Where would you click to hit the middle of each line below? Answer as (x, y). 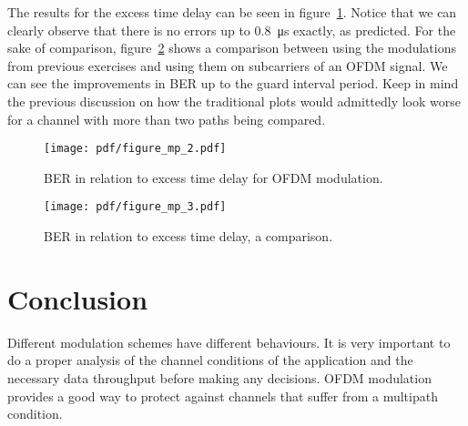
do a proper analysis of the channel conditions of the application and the (210, 360)
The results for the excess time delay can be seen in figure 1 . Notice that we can (232, 12)
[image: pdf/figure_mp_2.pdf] (135, 149)
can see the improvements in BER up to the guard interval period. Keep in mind (233, 83)
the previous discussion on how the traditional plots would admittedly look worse (234, 101)
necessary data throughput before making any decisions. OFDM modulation (219, 377)
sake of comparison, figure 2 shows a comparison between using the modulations (232, 48)
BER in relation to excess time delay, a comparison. (188, 236)
